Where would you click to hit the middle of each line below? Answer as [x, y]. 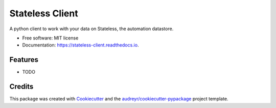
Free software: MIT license [50, 38]
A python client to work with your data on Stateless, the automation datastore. [91, 29]
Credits [21, 87]
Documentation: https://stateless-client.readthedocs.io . [80, 45]
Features [24, 60]
